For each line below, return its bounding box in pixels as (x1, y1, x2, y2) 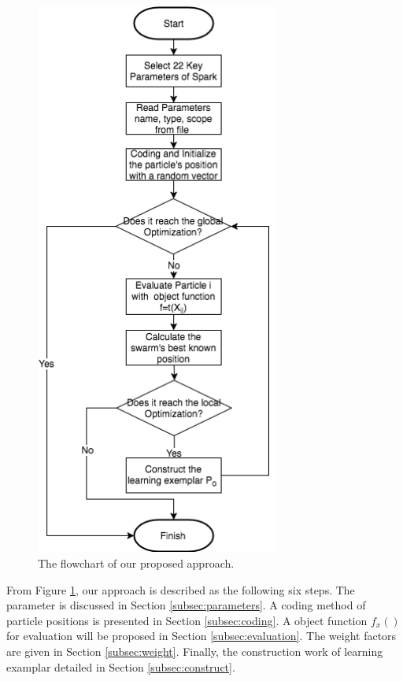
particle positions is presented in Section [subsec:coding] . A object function (6, 612, 368, 628)
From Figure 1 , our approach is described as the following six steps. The (6, 581, 355, 598)
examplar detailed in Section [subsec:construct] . (6, 658, 235, 675)
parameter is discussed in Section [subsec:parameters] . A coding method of (6, 597, 366, 613)
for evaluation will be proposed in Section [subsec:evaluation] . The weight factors (6, 627, 397, 644)
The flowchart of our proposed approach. (38, 555, 235, 571)
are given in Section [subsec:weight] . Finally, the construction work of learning (6, 642, 383, 659)
